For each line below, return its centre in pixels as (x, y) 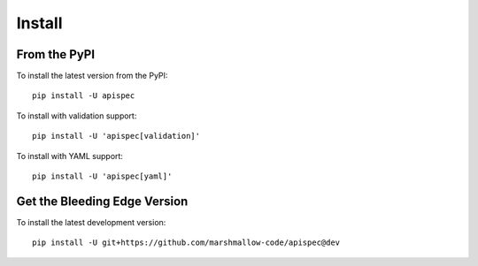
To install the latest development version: (91, 222)
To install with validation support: (77, 116)
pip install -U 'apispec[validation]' (116, 136)
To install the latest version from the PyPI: (92, 76)
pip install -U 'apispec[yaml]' (102, 176)
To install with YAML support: (70, 156)
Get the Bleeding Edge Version (102, 201)
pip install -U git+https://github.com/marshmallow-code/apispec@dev (186, 243)
